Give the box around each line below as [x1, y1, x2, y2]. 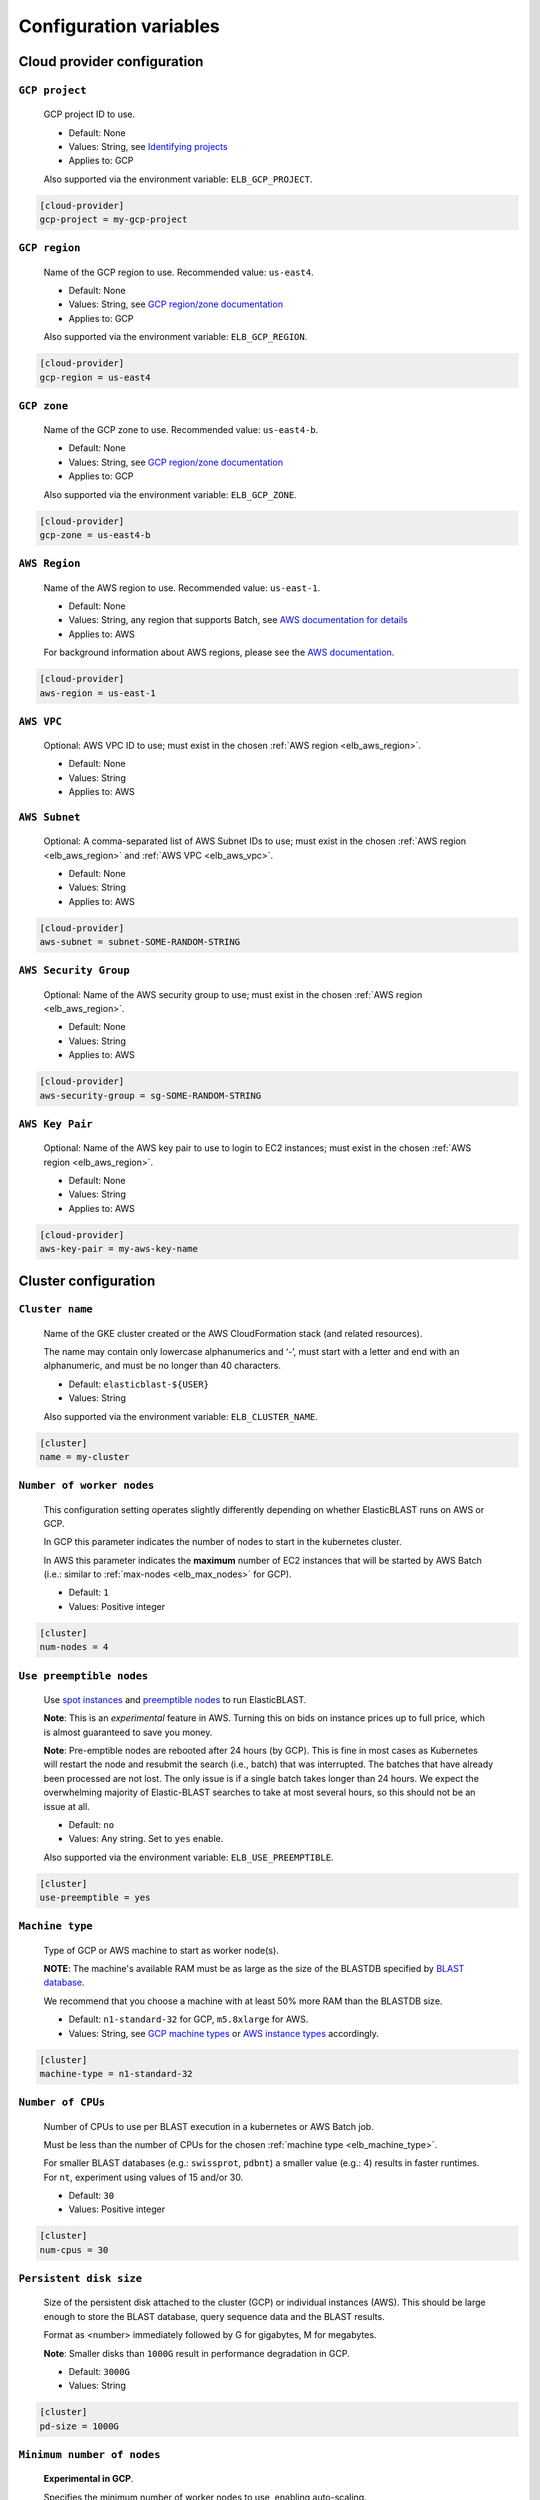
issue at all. [43, 1800, 90, 1812]
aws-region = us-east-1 [39, 687, 157, 699]
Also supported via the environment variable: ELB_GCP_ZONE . [43, 488, 297, 500]
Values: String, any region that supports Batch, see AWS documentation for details [68, 614, 409, 626]
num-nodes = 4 [39, 1641, 109, 1653]
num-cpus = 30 [39, 2244, 109, 2255]
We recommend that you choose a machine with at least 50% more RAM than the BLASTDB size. [43, 1995, 443, 2007]
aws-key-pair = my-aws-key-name [39, 1243, 199, 1255]
